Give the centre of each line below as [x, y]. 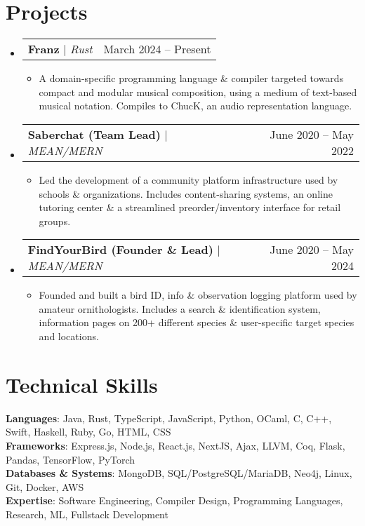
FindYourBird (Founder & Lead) [120, 250]
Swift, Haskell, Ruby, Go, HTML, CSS [88, 432]
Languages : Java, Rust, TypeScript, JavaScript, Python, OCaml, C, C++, [169, 418]
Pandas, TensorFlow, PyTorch [71, 459]
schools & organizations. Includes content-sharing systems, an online [186, 193]
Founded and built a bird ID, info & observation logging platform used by [198, 295]
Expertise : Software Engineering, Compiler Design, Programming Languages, [174, 500]
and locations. [69, 336]
